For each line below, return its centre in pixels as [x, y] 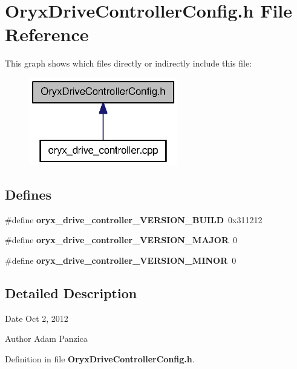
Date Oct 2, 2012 [37, 318]
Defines [28, 194]
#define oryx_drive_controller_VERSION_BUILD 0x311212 [134, 219]
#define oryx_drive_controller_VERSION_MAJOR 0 [121, 240]
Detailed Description [71, 292]
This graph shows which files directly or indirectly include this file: [129, 63]
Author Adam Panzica [46, 338]
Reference [47, 34]
